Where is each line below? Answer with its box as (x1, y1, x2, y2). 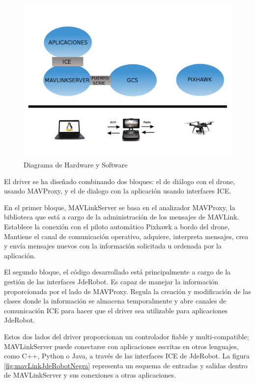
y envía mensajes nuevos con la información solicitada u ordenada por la (4, 241, 222, 251)
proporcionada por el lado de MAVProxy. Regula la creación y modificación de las (4, 286, 251, 296)
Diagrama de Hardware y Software (24, 160, 128, 170)
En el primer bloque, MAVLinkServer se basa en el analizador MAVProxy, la (4, 202, 235, 212)
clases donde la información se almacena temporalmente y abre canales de (4, 296, 227, 306)
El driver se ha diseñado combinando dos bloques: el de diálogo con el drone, (4, 176, 235, 186)
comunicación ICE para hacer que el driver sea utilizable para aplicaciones (4, 305, 228, 315)
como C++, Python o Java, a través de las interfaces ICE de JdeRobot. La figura (4, 351, 250, 361)
